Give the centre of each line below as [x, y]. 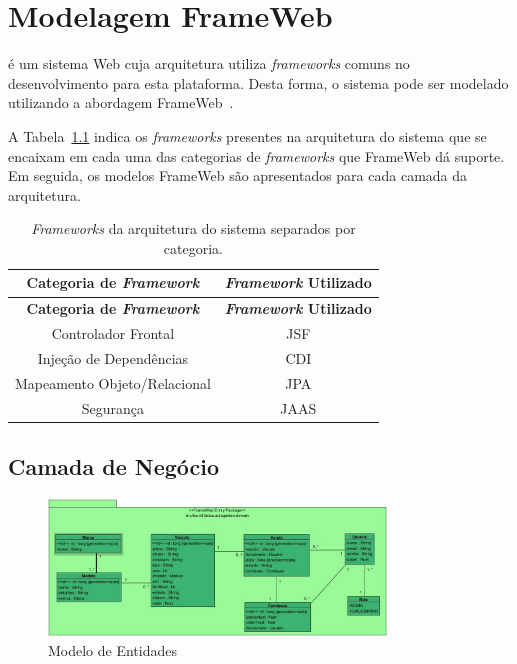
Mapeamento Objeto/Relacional [113, 382]
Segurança [113, 407]
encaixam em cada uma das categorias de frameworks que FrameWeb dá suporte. [256, 155]
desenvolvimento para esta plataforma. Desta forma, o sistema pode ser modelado [258, 82]
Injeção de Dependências [113, 358]
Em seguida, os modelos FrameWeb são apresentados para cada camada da [238, 175]
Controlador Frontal [113, 333]
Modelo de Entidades [113, 649]
